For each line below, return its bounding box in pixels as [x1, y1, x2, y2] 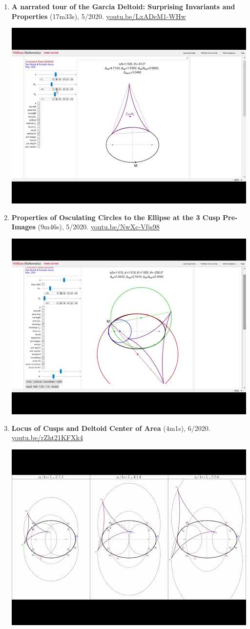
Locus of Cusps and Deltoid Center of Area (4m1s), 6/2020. [11, 423, 210, 433]
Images [11, 222, 36, 232]
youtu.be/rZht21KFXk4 [11, 432, 83, 443]
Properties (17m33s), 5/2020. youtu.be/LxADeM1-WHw [11, 11, 186, 21]
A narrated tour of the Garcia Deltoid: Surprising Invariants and [11, 1, 235, 11]
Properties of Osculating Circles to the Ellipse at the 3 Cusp [11, 212, 220, 222]
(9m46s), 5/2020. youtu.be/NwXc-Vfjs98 [38, 222, 160, 232]
